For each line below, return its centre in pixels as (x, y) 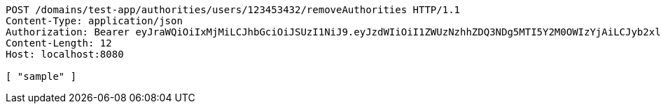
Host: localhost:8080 (65, 54)
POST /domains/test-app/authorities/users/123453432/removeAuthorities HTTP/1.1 (233, 10)
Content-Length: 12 (59, 43)
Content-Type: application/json (94, 21)
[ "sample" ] (41, 76)
